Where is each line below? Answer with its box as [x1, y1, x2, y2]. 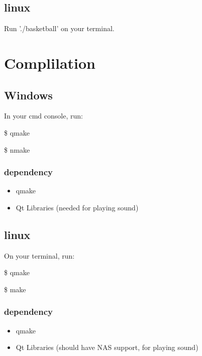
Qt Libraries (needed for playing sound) [16, 202, 139, 212]
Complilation [4, 52, 95, 73]
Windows [4, 87, 53, 102]
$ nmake [4, 144, 30, 155]
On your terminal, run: [4, 250, 75, 261]
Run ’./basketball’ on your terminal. [4, 23, 115, 34]
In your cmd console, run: [4, 110, 83, 121]
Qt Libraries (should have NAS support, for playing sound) [16, 342, 198, 352]
